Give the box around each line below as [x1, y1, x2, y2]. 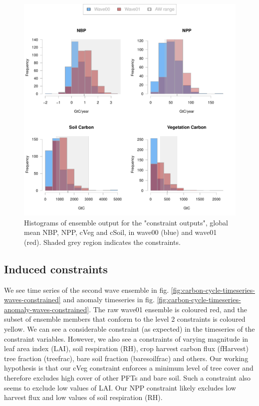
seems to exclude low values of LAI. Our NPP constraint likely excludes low [4, 382, 236, 393]
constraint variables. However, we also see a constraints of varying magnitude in [4, 333, 249, 344]
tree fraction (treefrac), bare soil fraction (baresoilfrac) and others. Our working [4, 353, 249, 363]
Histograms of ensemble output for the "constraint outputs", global [24, 217, 228, 227]
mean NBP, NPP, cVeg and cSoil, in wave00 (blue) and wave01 [24, 227, 217, 237]
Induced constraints [4, 261, 108, 276]
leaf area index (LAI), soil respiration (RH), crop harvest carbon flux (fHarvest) [4, 343, 249, 354]
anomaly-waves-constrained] [4, 304, 89, 314]
